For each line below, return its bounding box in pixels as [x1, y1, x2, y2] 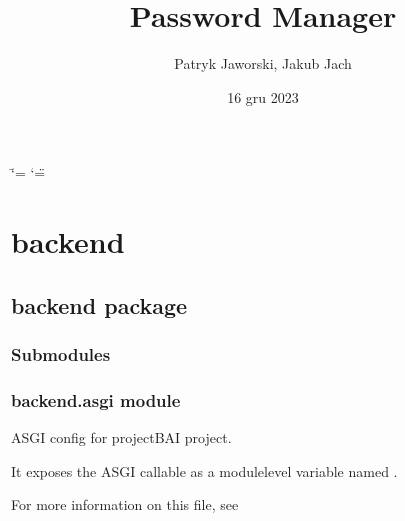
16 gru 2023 [227, 86, 299, 107]
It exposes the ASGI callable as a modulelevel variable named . [11, 460, 398, 481]
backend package [11, 289, 188, 320]
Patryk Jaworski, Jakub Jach [174, 53, 352, 74]
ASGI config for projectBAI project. [11, 427, 232, 448]
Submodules [11, 341, 111, 366]
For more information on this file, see [11, 494, 239, 515]
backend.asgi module [11, 387, 181, 412]
